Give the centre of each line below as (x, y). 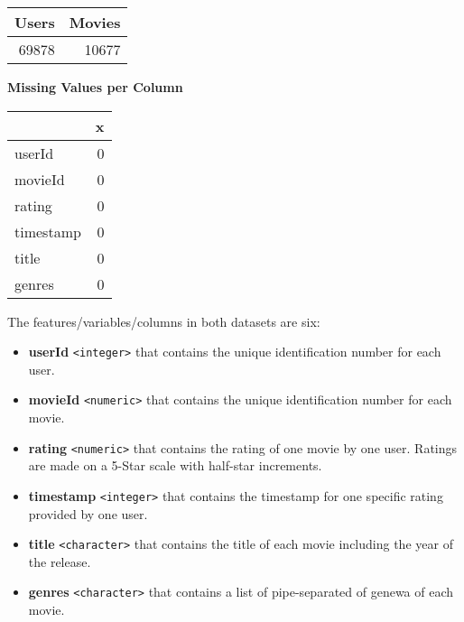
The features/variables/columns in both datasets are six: (164, 321)
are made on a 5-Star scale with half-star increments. (175, 465)
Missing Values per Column (95, 87)
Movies (95, 22)
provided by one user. (88, 513)
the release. (60, 561)
